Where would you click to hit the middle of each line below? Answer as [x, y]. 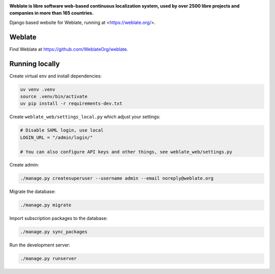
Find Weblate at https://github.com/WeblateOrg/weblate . [69, 49]
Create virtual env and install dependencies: [56, 76]
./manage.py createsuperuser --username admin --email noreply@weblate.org [117, 179]
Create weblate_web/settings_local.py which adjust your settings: [85, 117]
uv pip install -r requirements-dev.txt [71, 104]
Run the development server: [40, 245]
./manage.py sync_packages [54, 232]
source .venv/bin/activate [54, 96]
